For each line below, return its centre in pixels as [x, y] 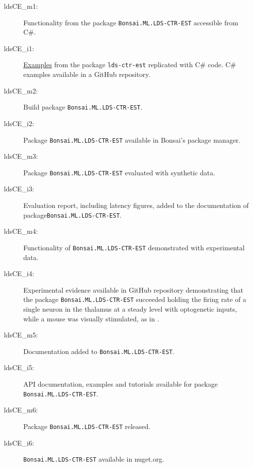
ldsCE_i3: [19, 189]
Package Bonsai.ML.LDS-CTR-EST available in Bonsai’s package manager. [132, 140]
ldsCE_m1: [21, 6]
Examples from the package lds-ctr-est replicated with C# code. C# [130, 65]
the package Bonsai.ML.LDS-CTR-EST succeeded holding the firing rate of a [135, 299]
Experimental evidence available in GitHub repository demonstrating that [133, 290]
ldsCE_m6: [21, 410]
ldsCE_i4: [19, 273]
